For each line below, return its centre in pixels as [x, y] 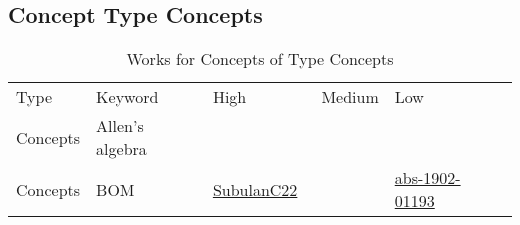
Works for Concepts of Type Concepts [260, 59]
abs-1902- [427, 178]
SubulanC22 [255, 189]
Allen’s [120, 126]
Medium [350, 97]
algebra [121, 149]
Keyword [127, 97]
